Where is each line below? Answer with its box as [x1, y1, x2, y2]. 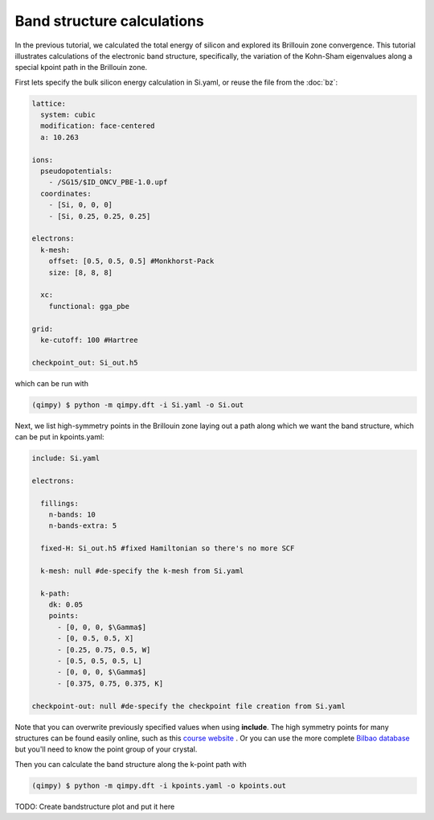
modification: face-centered [40, 122, 156, 130]
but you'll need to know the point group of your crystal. [14, 744, 198, 754]
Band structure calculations [14, 12, 204, 30]
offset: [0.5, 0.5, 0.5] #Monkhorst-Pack [48, 257, 215, 266]
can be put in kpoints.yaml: [14, 432, 104, 442]
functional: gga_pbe [48, 302, 130, 311]
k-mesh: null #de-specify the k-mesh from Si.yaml [40, 566, 244, 575]
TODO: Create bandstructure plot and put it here [14, 801, 175, 811]
